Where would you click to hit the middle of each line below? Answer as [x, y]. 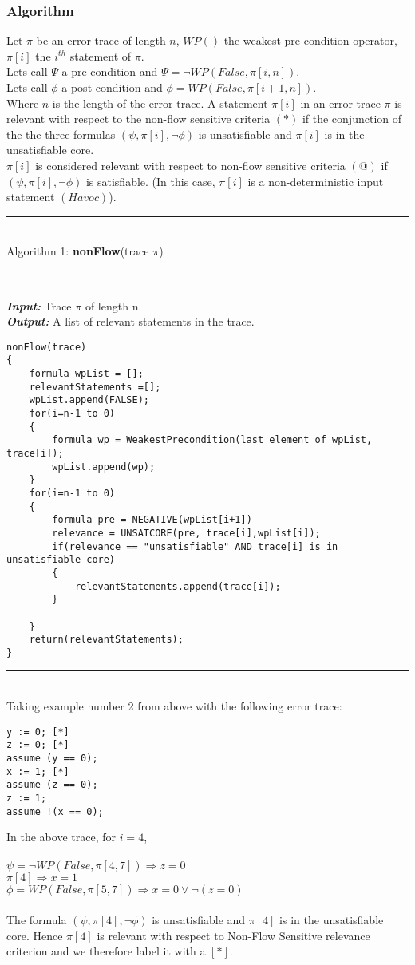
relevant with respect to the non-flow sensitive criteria [138, 119]
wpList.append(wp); [104, 467]
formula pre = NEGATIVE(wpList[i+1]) [152, 520]
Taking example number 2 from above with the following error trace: [174, 706]
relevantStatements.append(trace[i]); [178, 586]
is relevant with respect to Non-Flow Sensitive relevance [233, 935]
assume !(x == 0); [55, 811]
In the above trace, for [61, 837]
